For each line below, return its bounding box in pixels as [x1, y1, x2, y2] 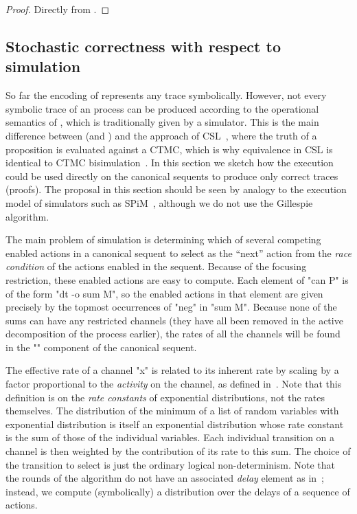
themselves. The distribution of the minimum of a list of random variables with [5, 403, 339, 418]
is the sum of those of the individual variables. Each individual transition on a [5, 430, 335, 445]
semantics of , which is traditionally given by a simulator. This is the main [5, 115, 319, 129]
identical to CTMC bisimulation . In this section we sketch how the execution [5, 155, 334, 170]
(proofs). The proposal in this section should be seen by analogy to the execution [5, 182, 347, 197]
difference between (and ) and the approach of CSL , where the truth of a [5, 128, 317, 142]
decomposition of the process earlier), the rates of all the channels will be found [5, 326, 341, 341]
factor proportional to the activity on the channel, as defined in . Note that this [5, 377, 342, 391]
